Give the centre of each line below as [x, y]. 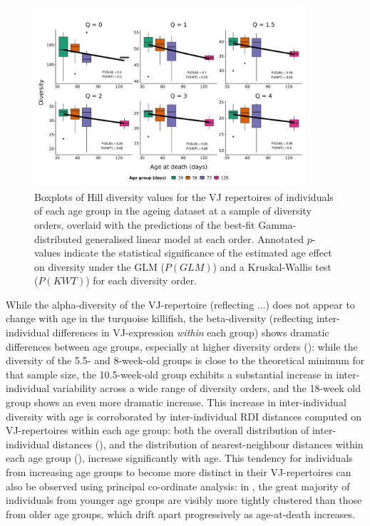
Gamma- [277, 224]
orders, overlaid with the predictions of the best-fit [145, 224]
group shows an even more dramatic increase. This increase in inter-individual [176, 402]
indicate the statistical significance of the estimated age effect [198, 253]
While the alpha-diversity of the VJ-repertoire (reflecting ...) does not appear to [180, 304]
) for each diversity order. [142, 280]
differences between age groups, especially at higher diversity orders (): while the [182, 346]
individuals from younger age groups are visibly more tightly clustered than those [184, 500]
